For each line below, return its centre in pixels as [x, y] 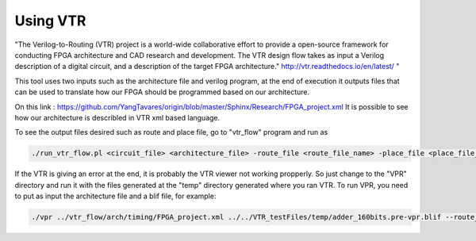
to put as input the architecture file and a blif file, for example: [115, 196]
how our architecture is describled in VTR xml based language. [117, 117]
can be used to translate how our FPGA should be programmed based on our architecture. [162, 92]
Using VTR [50, 21]
